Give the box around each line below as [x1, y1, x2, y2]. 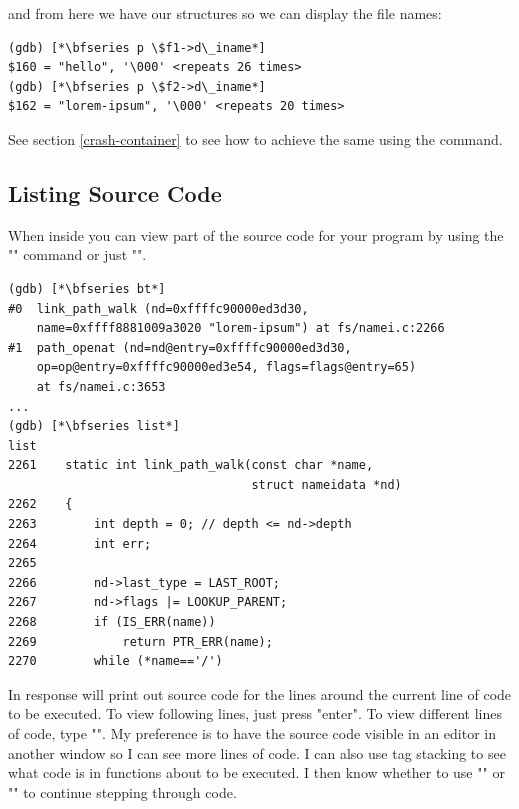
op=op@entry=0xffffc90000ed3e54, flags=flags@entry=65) [36, 360, 417, 375]
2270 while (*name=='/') [8, 654, 223, 669]
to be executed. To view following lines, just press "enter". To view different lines [8, 703, 502, 724]
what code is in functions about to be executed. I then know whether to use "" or [8, 762, 505, 783]
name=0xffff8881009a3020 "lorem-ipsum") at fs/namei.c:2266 [36, 321, 445, 336]
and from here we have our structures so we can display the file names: [8, 3, 442, 23]
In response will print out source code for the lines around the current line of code [8, 683, 512, 704]
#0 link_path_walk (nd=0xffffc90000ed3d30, [8, 301, 309, 316]
